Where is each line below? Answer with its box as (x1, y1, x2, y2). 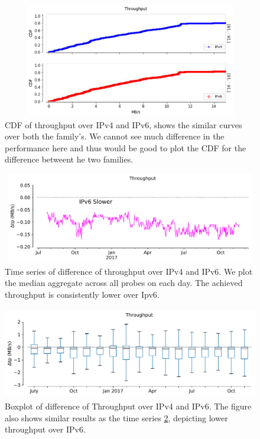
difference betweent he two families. (5, 153, 134, 165)
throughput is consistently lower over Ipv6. (5, 288, 160, 300)
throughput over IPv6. (5, 423, 86, 435)
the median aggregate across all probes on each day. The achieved (5, 277, 243, 289)
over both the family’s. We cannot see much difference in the (5, 130, 225, 142)
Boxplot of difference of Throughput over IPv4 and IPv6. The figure (5, 400, 252, 412)
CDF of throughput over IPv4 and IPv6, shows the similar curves (5, 118, 242, 131)
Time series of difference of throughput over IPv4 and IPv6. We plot (5, 265, 253, 277)
